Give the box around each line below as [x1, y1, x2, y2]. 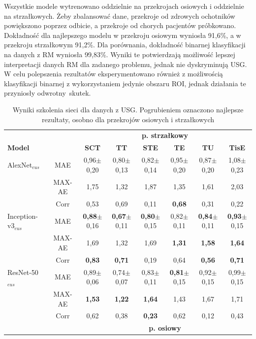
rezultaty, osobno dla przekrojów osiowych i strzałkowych [41, 114, 215, 124]
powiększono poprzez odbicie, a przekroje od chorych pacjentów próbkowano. [4, 20, 236, 31]
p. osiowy [149, 323, 181, 333]
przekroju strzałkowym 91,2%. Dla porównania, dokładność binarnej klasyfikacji [4, 39, 246, 50]
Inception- [7, 210, 38, 221]
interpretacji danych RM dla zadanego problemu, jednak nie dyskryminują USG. [4, 59, 247, 69]
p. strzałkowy [141, 130, 189, 140]
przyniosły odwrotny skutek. [4, 88, 91, 98]
